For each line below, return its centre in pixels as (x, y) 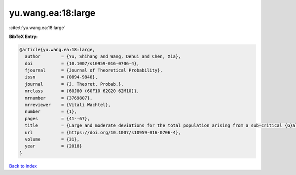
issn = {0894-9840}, (61, 77)
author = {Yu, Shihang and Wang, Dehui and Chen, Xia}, (103, 56)
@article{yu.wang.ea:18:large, (57, 50)
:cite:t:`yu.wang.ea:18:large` (37, 28)
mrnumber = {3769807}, (59, 98)
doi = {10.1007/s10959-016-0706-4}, (82, 63)
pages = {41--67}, (57, 119)
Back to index (23, 166)
